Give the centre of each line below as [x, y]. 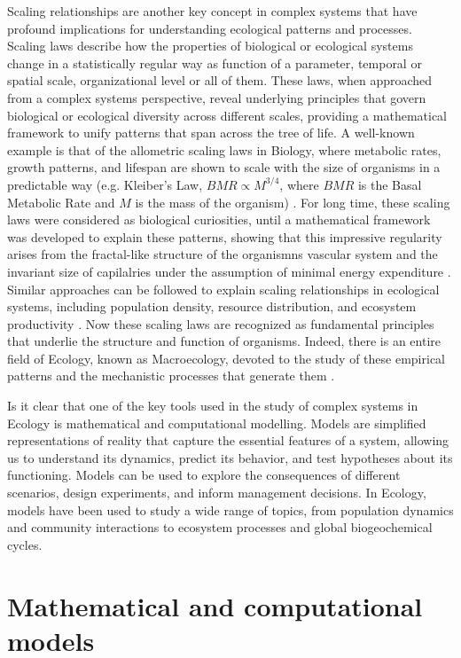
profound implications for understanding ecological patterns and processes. [210, 28]
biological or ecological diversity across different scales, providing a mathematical [227, 115]
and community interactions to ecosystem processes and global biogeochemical [220, 527]
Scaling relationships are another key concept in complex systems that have [212, 11]
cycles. [25, 544]
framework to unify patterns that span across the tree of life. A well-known [211, 133]
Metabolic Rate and [61, 202]
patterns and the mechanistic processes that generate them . [171, 376]
